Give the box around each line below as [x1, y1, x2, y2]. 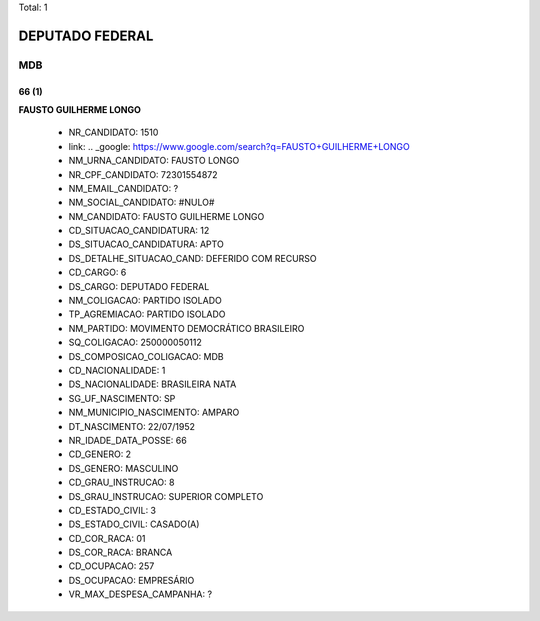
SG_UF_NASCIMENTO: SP [68, 392, 176, 404]
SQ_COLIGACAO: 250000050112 [68, 336, 202, 349]
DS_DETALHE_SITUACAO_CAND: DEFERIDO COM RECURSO [68, 252, 317, 264]
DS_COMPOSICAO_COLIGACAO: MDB [68, 350, 224, 362]
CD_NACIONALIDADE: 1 [68, 365, 166, 376]
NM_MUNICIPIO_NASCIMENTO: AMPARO [68, 406, 240, 419]
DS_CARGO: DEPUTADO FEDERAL [68, 280, 210, 292]
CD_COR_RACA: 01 [68, 532, 146, 544]
